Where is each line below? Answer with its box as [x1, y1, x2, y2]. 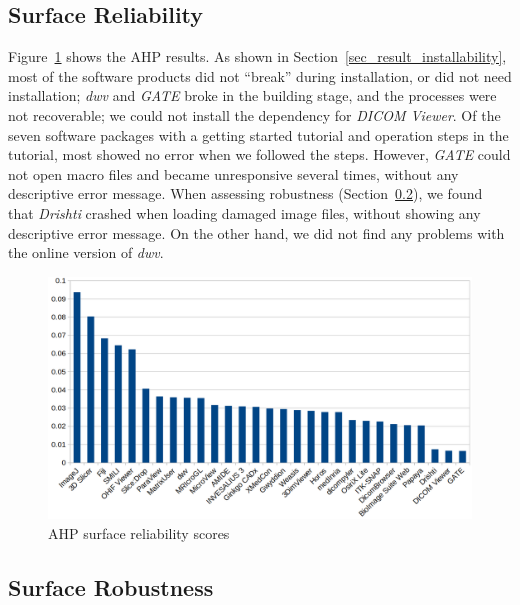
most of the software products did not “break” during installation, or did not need [8, 65, 512, 86]
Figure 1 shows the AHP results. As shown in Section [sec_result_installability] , [8, 46, 507, 67]
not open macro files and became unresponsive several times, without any [8, 163, 459, 184]
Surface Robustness [8, 571, 214, 602]
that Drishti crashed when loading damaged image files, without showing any [8, 202, 481, 223]
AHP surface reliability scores [48, 522, 230, 543]
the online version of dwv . [8, 242, 164, 263]
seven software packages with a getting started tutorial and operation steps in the [8, 124, 509, 145]
